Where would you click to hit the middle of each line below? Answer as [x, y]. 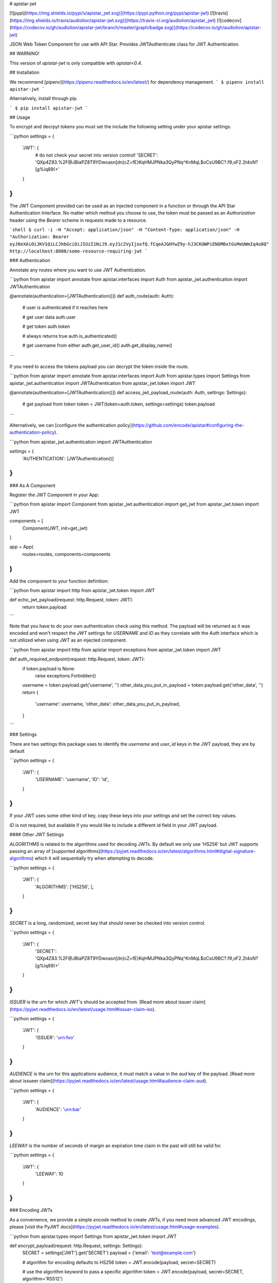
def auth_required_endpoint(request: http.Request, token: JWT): [77, 659]
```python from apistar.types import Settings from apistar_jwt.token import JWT [93, 1236]
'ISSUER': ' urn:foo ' [55, 1037]
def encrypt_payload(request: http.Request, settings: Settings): [76, 1246]
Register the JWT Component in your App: [54, 495]
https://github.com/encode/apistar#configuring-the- [189, 425]
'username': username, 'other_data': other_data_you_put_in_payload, [108, 704]
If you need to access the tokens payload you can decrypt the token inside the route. [99, 366]
